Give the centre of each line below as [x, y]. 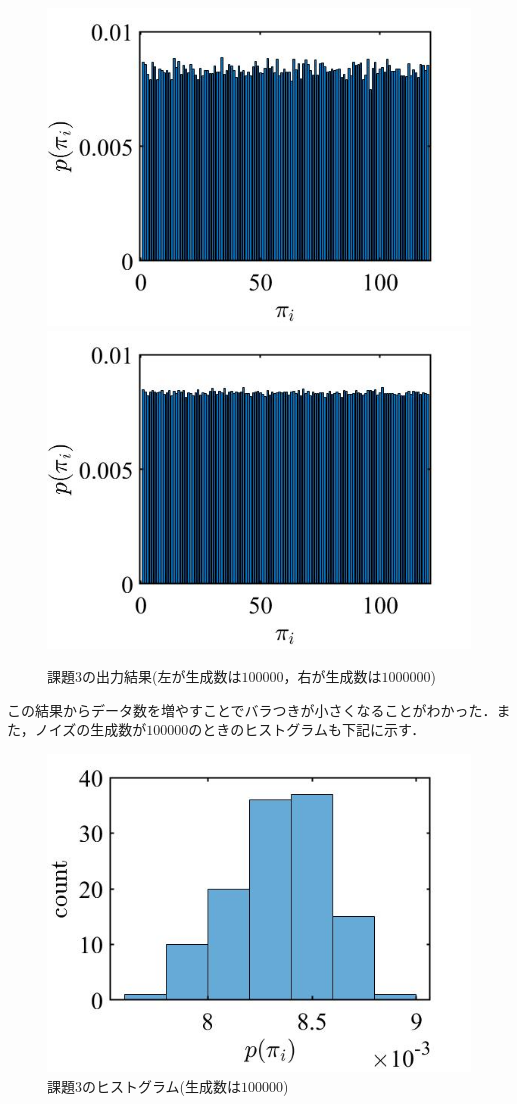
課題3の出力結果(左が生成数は [144, 676]
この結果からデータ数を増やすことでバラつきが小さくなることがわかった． [252, 709]
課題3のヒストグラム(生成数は [144, 1085]
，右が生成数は [332, 676]
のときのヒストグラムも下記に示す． [307, 729]
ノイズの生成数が [90, 729]
